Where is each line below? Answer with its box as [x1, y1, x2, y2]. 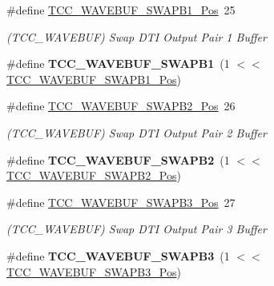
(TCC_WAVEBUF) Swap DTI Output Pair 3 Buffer [6, 220, 267, 237]
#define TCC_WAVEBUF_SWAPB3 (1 [6, 247, 230, 264]
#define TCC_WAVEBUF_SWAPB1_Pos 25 [6, 2, 236, 18]
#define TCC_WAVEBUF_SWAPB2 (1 [6, 151, 230, 168]
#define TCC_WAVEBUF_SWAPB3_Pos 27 [6, 193, 236, 210]
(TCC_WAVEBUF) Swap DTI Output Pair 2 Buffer [6, 124, 267, 141]
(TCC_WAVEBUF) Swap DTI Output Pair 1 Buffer [6, 28, 267, 45]
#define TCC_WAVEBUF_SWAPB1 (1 [6, 55, 230, 72]
